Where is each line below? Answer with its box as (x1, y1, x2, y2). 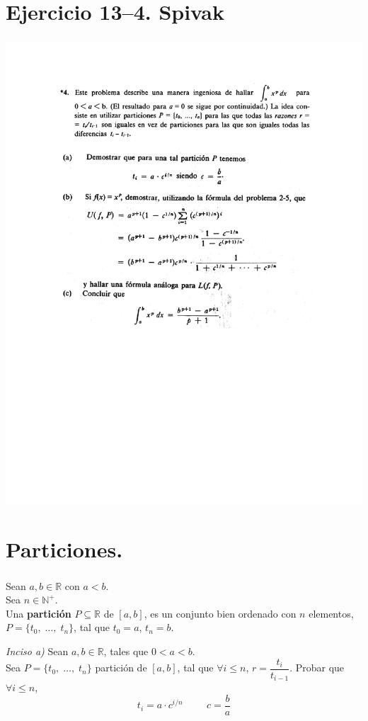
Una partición (6, 606, 71, 620)
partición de (95, 660, 147, 675)
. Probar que (289, 660, 345, 675)
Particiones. (6, 534, 123, 563)
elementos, (309, 606, 354, 620)
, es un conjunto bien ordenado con (144, 606, 297, 620)
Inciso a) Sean (6, 644, 69, 659)
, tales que (103, 644, 149, 659)
